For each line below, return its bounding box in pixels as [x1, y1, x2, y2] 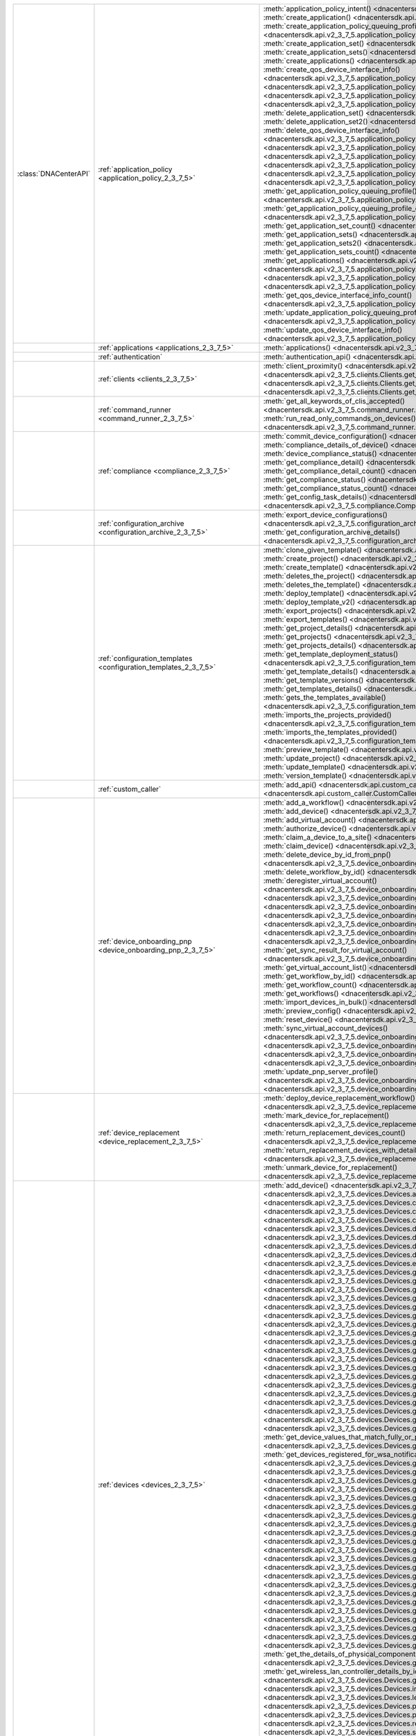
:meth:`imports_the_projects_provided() [263, 710, 392, 719]
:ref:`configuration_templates [98, 653, 193, 663]
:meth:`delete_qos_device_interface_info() [263, 126, 400, 135]
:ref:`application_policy [98, 165, 173, 174]
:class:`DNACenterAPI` [17, 169, 91, 178]
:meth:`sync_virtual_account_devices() [263, 1024, 388, 1033]
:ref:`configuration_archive [98, 519, 184, 528]
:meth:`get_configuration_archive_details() [263, 528, 401, 537]
